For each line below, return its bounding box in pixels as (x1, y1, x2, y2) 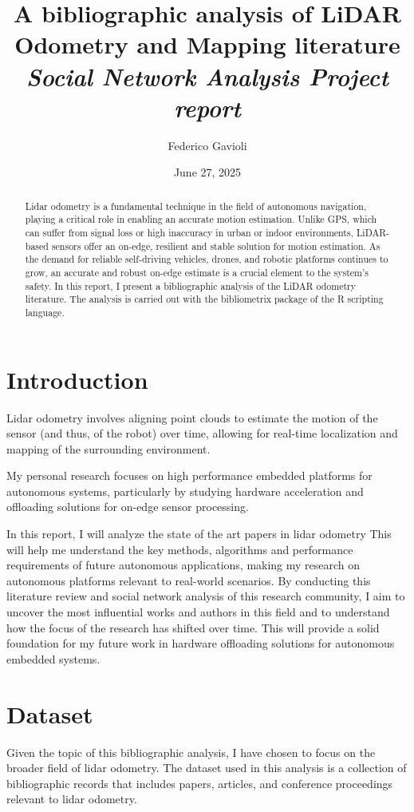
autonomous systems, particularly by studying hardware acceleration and (6, 482, 364, 499)
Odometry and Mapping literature (14, 28, 400, 61)
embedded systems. (6, 650, 101, 667)
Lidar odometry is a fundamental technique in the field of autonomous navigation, (25, 199, 367, 212)
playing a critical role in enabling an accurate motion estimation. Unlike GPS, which (25, 212, 377, 226)
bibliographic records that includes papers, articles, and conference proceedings (6, 774, 393, 791)
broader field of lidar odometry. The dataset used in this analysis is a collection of (6, 759, 407, 776)
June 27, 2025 (173, 164, 242, 180)
